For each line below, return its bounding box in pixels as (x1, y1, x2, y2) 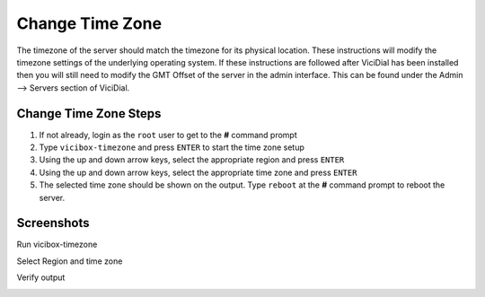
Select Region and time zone (16, 256, 123, 266)
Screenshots (16, 215, 90, 231)
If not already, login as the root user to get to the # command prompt (39, 129, 297, 140)
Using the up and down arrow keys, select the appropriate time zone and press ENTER (39, 167, 357, 178)
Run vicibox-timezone (16, 239, 98, 250)
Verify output (16, 272, 66, 283)
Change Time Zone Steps (16, 106, 162, 121)
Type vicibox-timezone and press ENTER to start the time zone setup (39, 142, 304, 153)
